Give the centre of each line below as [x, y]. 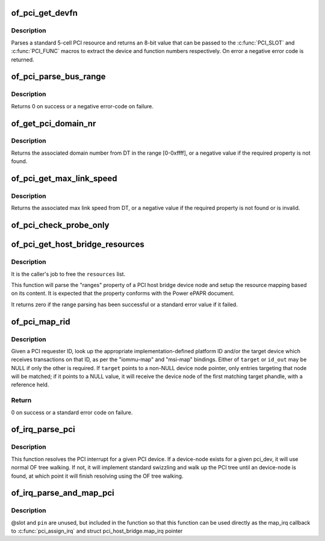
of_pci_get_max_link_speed [64, 178]
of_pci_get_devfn [45, 13]
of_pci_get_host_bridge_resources [78, 245]
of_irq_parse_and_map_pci [63, 493]
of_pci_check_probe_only [60, 225]
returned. [23, 60]
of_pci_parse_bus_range [58, 77]
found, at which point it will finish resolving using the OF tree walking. [97, 476]
